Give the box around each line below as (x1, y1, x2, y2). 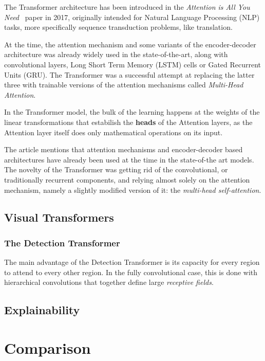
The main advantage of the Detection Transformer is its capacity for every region (4, 257, 260, 267)
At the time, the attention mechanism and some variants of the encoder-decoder (4, 39, 256, 49)
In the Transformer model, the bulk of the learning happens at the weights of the (4, 106, 260, 117)
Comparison (4, 337, 91, 358)
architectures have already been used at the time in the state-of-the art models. (4, 154, 254, 165)
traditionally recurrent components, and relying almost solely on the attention (4, 174, 250, 185)
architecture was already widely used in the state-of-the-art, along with (4, 49, 228, 60)
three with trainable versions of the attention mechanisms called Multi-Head (4, 79, 243, 90)
